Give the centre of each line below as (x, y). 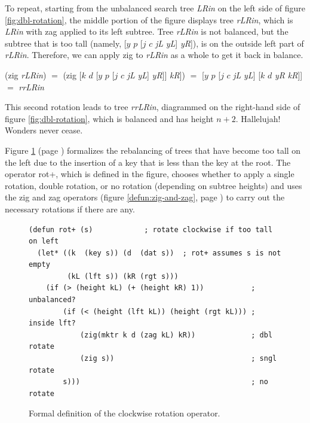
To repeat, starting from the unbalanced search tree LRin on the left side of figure (155, 8)
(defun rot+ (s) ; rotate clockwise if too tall (151, 229)
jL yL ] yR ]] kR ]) (156, 74)
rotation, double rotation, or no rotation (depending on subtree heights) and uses (154, 185)
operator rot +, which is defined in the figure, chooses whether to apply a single (150, 174)
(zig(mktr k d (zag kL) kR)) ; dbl (176, 335)
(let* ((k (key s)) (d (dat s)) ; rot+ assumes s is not (159, 253)
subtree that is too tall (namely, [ (66, 43)
